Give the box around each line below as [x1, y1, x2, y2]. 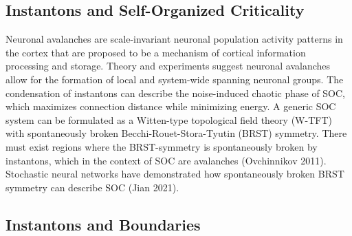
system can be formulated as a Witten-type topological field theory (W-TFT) [5, 112, 332, 127]
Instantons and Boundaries [5, 213, 201, 235]
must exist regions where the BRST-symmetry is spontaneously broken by [5, 139, 318, 153]
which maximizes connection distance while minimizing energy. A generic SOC [5, 99, 336, 114]
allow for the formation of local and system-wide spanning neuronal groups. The [5, 72, 344, 86]
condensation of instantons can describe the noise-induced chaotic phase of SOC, [5, 85, 346, 100]
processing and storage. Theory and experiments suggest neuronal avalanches [5, 58, 331, 73]
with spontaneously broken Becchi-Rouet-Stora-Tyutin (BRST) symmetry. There [5, 126, 347, 140]
